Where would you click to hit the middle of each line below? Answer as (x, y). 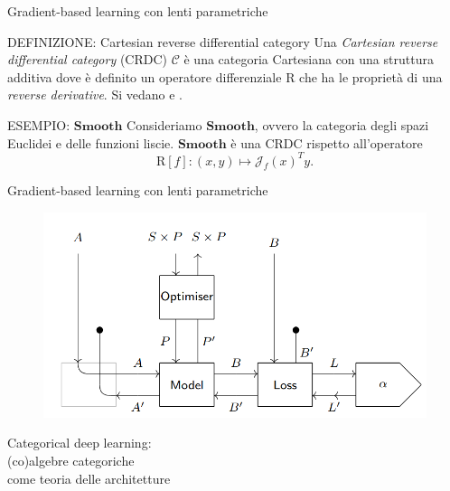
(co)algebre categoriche (71, 461)
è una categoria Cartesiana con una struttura (309, 59)
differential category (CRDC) (88, 59)
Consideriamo (164, 124)
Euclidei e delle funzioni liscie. (91, 142)
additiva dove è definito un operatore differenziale (145, 76)
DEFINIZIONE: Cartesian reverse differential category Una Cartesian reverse (223, 41)
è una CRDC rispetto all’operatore (327, 142)
